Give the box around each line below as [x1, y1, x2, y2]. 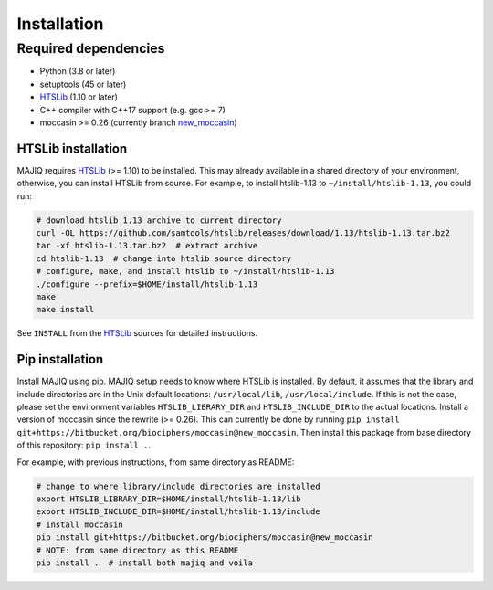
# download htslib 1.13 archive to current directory [36, 215, 282, 226]
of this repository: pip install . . [16, 439, 151, 451]
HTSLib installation [16, 141, 128, 156]
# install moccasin [36, 519, 123, 530]
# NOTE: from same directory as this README [36, 544, 239, 555]
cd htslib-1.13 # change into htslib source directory [36, 253, 292, 264]
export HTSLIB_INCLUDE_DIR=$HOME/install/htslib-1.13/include [36, 507, 320, 517]
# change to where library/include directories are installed [36, 480, 320, 491]
